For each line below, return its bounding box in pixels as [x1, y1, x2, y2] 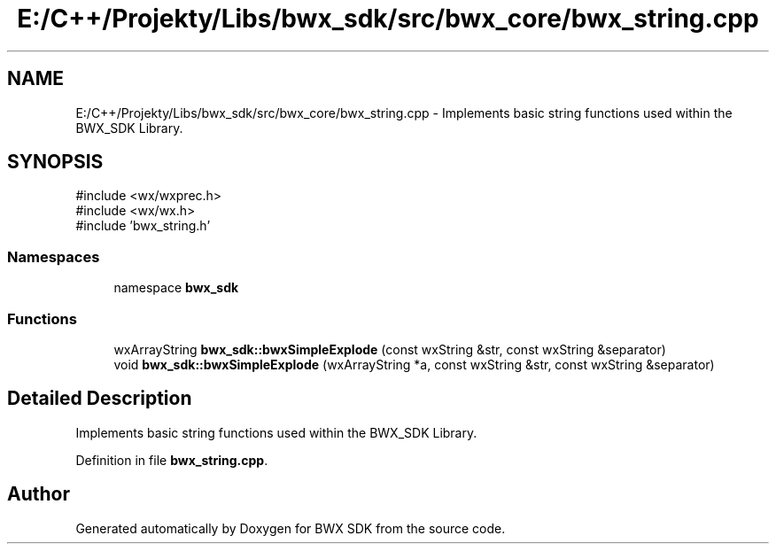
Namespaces [7, 247, 100, 266]
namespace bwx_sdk [113, 280, 239, 296]
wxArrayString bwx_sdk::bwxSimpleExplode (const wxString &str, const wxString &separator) [113, 341, 666, 357]
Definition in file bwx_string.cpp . [75, 452, 268, 468]
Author [7, 483, 70, 506]
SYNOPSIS [7, 151, 104, 174]
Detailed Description [7, 387, 192, 410]
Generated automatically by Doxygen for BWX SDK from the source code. [75, 520, 506, 536]
